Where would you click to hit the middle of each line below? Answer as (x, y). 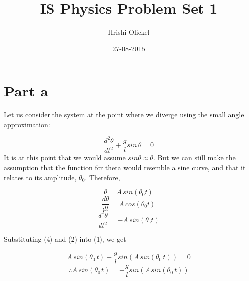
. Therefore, (102, 177)
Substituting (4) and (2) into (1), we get (65, 239)
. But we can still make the (194, 158)
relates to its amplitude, (40, 177)
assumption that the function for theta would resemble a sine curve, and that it (125, 167)
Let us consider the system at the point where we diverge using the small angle (124, 115)
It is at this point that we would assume (65, 158)
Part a (26, 91)
